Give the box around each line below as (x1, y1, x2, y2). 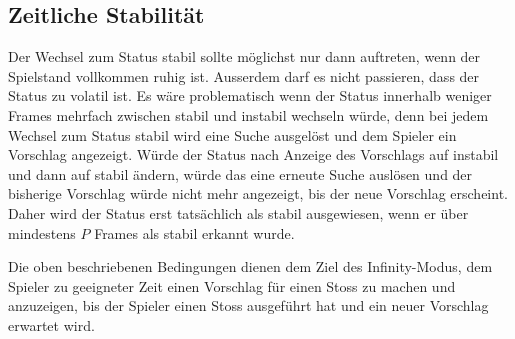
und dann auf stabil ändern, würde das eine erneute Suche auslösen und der (8, 163, 473, 184)
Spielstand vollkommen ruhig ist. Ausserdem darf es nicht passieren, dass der (8, 65, 480, 86)
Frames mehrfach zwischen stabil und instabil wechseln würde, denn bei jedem (8, 104, 489, 125)
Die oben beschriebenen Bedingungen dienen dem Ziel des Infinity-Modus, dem (8, 256, 493, 277)
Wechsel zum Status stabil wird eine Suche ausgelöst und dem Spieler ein (8, 124, 457, 145)
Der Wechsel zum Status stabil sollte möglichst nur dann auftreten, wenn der (8, 46, 481, 67)
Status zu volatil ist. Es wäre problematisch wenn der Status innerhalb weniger (8, 85, 492, 106)
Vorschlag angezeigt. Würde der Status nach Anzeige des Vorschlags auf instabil (8, 144, 499, 165)
